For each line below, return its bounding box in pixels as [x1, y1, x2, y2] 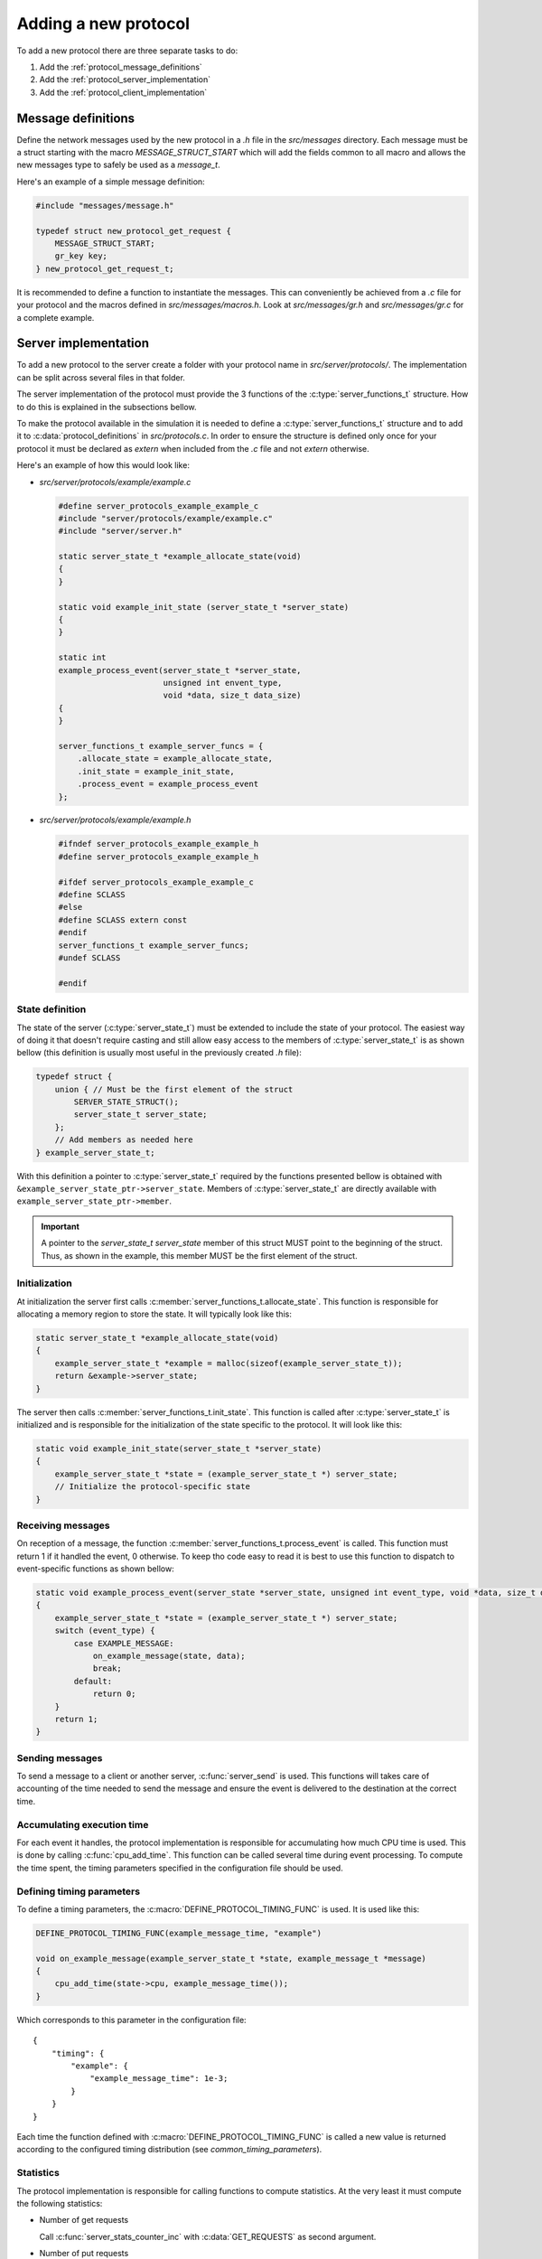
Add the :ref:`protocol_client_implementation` [39, 87, 208, 98]
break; [92, 1664, 122, 1673]
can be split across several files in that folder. [16, 371, 185, 383]
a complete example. [16, 312, 95, 323]
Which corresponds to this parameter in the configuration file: [16, 2014, 248, 2025]
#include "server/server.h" [58, 526, 182, 537]
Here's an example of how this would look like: [16, 460, 190, 471]
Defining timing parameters [16, 1885, 140, 1898]
